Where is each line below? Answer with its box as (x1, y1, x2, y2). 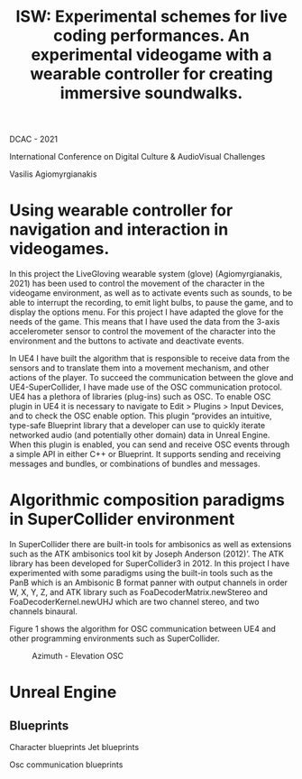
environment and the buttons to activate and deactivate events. (9, 335, 245, 346)
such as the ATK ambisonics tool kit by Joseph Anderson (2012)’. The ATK (9, 548, 285, 560)
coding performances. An (53, 25, 250, 46)
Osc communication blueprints (9, 759, 124, 770)
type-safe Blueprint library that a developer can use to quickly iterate (9, 420, 266, 431)
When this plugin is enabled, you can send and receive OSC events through (9, 439, 290, 450)
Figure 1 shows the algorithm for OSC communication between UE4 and (9, 624, 277, 635)
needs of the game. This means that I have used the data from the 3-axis (9, 316, 280, 327)
